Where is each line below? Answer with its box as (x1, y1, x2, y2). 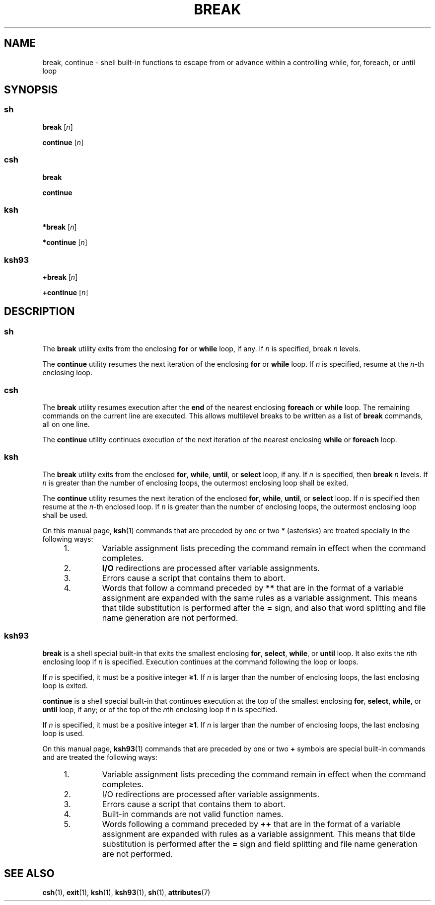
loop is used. (42, 729, 84, 738)
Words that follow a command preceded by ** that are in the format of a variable (102, 582, 404, 593)
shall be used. (42, 510, 88, 519)
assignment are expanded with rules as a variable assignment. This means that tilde (102, 828, 416, 839)
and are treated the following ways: (42, 752, 158, 761)
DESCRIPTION (4, 305, 75, 318)
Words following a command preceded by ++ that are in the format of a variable (102, 819, 401, 829)
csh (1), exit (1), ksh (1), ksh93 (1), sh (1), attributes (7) (42, 888, 211, 897)
